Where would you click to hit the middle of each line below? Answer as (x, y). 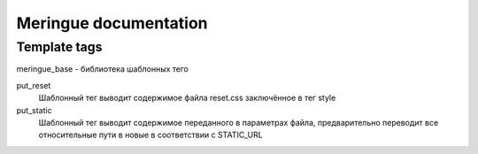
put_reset (34, 85)
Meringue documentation (112, 23)
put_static (34, 110)
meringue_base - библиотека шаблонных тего (103, 69)
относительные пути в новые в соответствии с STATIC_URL (150, 135)
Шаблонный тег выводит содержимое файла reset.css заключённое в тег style (187, 98)
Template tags (59, 47)
